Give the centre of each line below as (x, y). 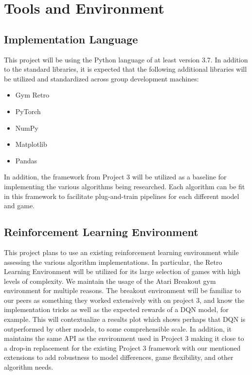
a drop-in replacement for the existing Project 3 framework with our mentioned (122, 347)
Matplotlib (31, 144)
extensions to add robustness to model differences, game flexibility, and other (119, 357)
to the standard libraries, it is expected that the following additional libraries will (126, 69)
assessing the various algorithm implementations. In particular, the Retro (113, 262)
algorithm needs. (29, 367)
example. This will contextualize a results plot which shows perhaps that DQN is (125, 319)
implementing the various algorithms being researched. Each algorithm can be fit (125, 186)
